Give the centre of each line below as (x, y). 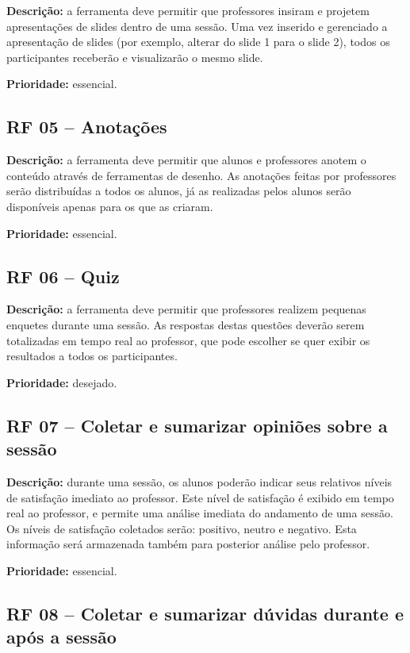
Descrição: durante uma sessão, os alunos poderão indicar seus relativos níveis (199, 481)
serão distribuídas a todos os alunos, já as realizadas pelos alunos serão (179, 191)
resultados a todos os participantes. (92, 356)
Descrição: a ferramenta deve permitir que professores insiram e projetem (188, 10)
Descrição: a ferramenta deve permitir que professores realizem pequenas (186, 309)
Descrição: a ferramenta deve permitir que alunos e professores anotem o (186, 160)
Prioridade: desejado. (62, 382)
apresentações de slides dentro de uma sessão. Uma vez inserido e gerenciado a (197, 26)
